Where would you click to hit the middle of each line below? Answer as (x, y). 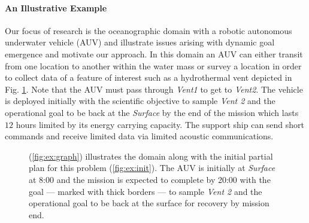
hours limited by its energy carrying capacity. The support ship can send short (160, 124)
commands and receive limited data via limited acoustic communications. (139, 136)
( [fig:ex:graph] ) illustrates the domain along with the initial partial (151, 156)
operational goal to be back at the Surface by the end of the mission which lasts (152, 112)
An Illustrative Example (56, 7)
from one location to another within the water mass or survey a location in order (153, 65)
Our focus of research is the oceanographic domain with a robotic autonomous (149, 30)
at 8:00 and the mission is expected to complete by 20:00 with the (150, 179)
